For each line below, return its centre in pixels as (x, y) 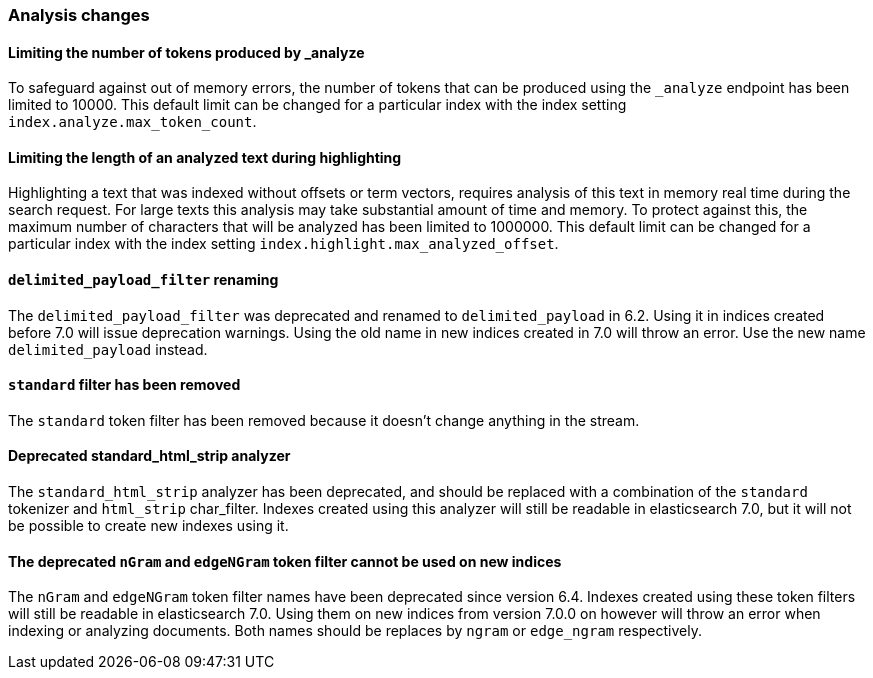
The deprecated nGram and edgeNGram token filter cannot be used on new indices (285, 561)
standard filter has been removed (124, 385)
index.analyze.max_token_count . (132, 122)
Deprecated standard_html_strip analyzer (149, 456)
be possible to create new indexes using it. (148, 526)
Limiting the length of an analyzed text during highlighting (205, 157)
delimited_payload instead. (108, 349)
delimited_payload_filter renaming (143, 280)
